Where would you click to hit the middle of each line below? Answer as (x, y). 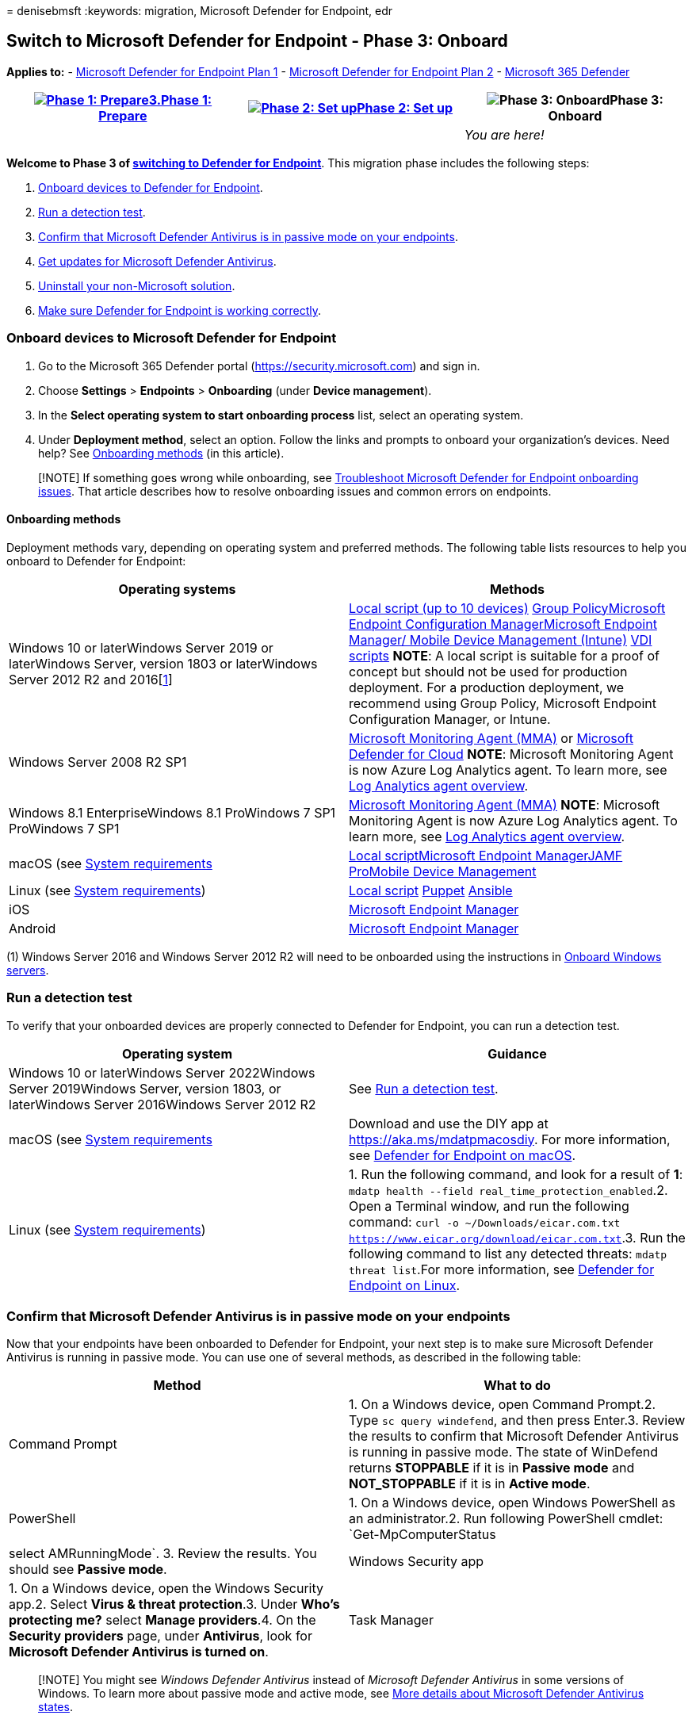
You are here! (504, 134)
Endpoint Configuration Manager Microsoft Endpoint (503, 624)
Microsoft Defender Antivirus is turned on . (139, 1652)
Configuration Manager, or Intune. (450, 719)
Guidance (517, 1053)
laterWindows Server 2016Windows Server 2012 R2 (162, 1104)
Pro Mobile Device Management (443, 871)
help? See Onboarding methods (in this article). (161, 453)
